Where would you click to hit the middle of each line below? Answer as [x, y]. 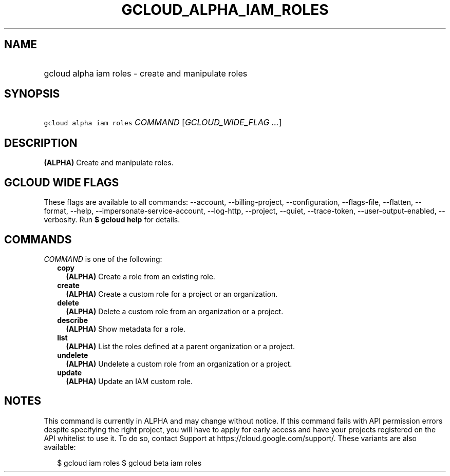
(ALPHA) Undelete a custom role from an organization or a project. [179, 364]
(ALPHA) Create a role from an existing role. [140, 276]
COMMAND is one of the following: [103, 259]
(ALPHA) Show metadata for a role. [126, 329]
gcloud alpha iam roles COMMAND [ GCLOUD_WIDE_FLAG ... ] [163, 122]
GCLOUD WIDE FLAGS [62, 182]
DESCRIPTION [41, 143]
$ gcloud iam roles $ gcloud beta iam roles [129, 463]
